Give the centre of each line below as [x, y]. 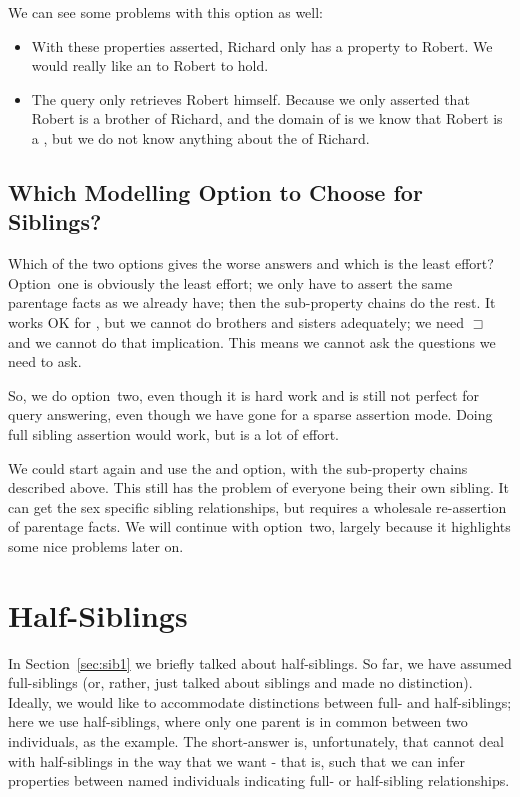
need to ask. [45, 361]
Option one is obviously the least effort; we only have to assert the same [230, 282]
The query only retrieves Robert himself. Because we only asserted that [250, 98]
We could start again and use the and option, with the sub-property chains [238, 467]
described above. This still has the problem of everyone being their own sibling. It [259, 487]
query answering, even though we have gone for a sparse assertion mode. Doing [250, 414]
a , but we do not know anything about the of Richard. [200, 137]
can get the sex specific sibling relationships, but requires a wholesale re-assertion [257, 506]
